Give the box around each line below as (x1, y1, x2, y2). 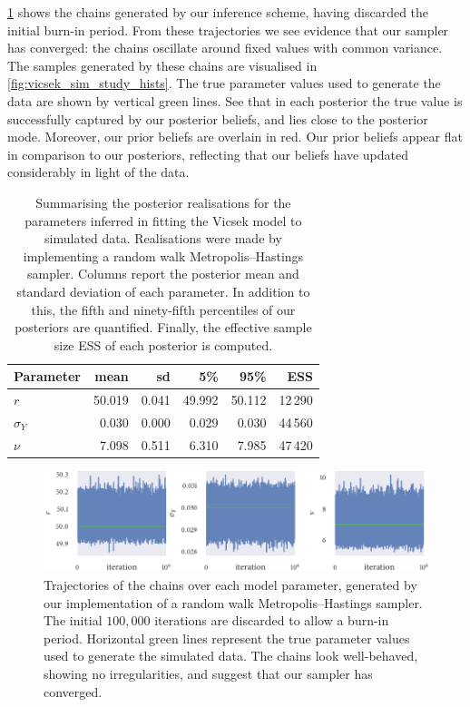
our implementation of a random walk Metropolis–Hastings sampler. (44, 593, 423, 612)
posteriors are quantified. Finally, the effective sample (15, 318, 312, 337)
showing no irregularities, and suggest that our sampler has (44, 663, 373, 682)
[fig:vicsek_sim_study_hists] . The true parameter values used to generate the (7, 74, 441, 93)
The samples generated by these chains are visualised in (7, 55, 318, 74)
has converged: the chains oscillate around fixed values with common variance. (7, 38, 443, 57)
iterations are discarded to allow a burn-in (154, 611, 389, 630)
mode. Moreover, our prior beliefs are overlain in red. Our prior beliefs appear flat (7, 127, 463, 146)
